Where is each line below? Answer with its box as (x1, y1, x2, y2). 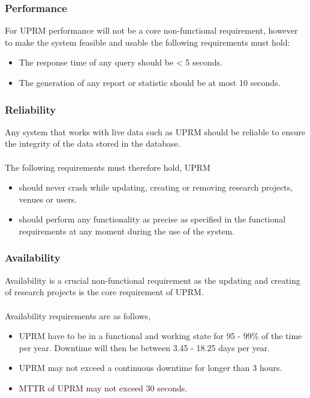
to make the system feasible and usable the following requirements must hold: (5, 35, 290, 48)
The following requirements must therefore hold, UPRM (5, 161, 210, 173)
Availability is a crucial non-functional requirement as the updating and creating (5, 274, 300, 286)
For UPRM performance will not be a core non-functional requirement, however (5, 24, 298, 37)
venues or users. (19, 192, 77, 205)
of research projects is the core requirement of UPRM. (5, 286, 204, 298)
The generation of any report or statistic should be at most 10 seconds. (19, 76, 281, 88)
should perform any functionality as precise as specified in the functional (19, 213, 286, 225)
